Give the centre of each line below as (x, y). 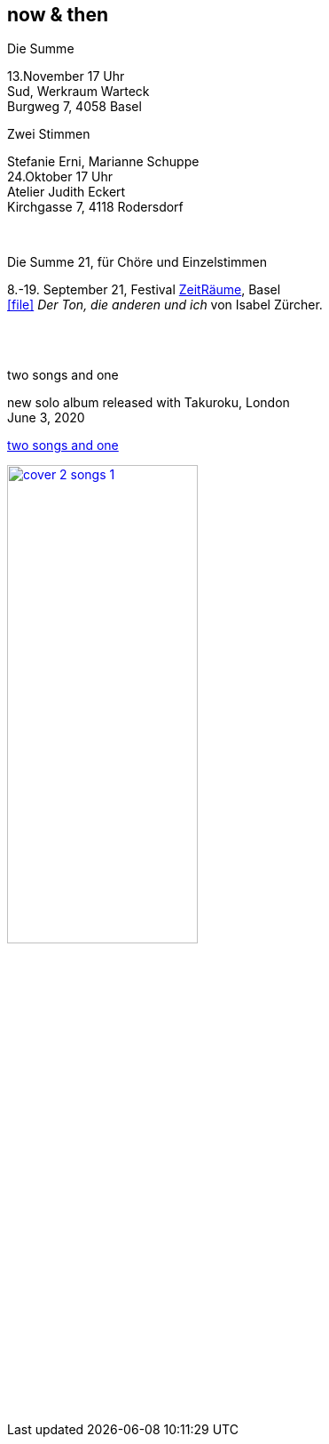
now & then (58, 15)
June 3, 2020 (46, 418)
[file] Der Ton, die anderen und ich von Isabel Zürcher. (165, 305)
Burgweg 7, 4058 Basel (74, 107)
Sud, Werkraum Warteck (78, 92)
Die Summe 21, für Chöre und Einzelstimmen (137, 262)
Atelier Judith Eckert (67, 192)
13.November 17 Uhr (66, 76)
